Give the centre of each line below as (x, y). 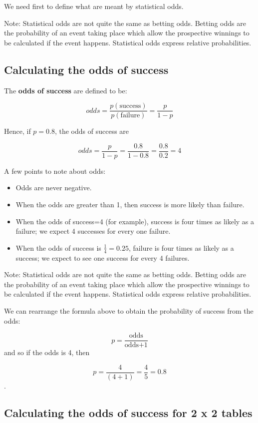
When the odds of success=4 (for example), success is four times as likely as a (135, 221)
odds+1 (136, 345)
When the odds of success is (58, 247)
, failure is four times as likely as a (181, 247)
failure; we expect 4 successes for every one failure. (93, 231)
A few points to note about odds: (55, 171)
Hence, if (17, 131)
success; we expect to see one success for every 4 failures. (103, 257)
